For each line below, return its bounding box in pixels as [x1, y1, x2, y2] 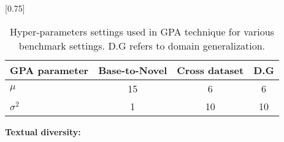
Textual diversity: [5, 125, 81, 138]
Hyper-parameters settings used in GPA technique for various [10, 24, 274, 39]
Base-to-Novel [98, 62, 167, 77]
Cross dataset [177, 62, 244, 77]
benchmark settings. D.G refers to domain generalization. [18, 38, 266, 53]
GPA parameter [10, 62, 89, 77]
